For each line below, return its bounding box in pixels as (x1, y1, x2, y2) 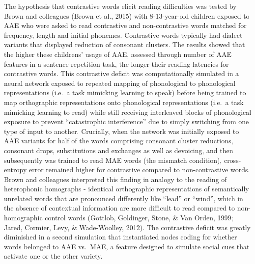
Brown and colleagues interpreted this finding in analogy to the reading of (4, 174, 227, 184)
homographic (4, 212, 43, 223)
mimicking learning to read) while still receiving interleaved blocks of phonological (4, 106, 252, 117)
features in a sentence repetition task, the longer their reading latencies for (4, 58, 229, 69)
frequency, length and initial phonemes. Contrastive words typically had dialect (4, 29, 243, 40)
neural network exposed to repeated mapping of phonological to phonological (4, 78, 236, 88)
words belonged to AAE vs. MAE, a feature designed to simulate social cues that (4, 241, 250, 251)
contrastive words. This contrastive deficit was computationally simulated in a (4, 68, 239, 79)
